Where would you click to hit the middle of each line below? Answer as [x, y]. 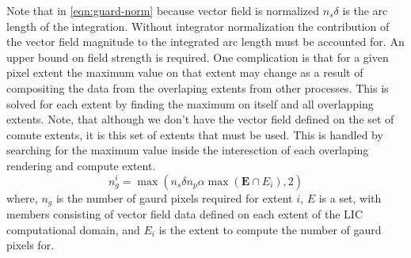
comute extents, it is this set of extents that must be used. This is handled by [195, 134]
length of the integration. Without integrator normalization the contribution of [198, 26]
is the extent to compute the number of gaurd [270, 229]
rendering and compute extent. [81, 165]
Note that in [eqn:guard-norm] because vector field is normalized [163, 10]
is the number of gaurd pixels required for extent [174, 197]
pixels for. [30, 245]
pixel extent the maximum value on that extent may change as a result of [185, 72]
